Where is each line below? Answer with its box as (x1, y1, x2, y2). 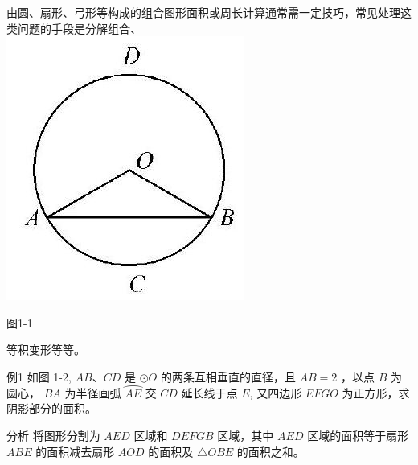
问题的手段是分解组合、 (17, 19, 141, 36)
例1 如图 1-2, (6, 368, 72, 385)
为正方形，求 (342, 384, 410, 401)
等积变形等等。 (6, 341, 85, 358)
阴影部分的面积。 (6, 400, 96, 417)
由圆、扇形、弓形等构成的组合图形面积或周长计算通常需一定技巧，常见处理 (6, 4, 400, 20)
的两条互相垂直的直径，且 (160, 368, 296, 385)
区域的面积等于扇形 (307, 426, 409, 443)
